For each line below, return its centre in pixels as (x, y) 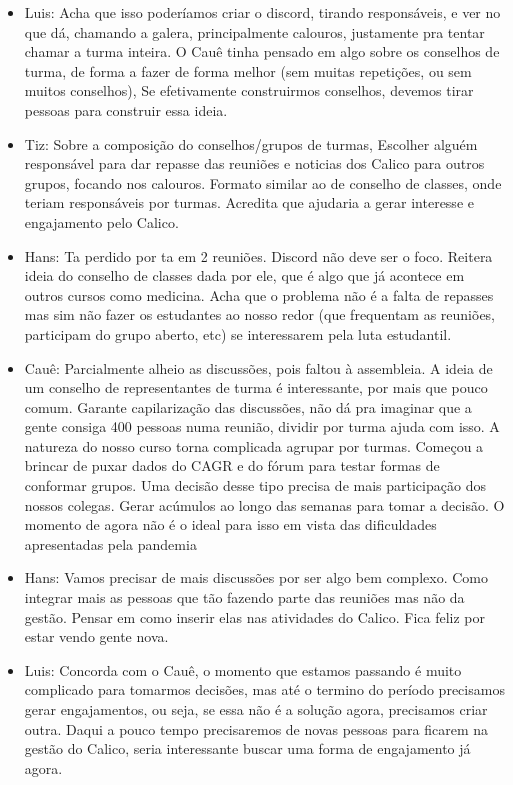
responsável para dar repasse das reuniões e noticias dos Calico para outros (254, 163)
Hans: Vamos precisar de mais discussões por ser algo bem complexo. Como (256, 577)
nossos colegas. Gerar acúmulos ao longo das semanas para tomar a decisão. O (264, 504)
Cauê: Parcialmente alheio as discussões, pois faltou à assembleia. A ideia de (258, 367)
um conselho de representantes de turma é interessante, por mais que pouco (256, 387)
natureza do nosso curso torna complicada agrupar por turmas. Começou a (254, 445)
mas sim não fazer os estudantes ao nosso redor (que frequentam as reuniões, (260, 314)
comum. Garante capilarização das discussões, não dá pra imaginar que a (248, 406)
